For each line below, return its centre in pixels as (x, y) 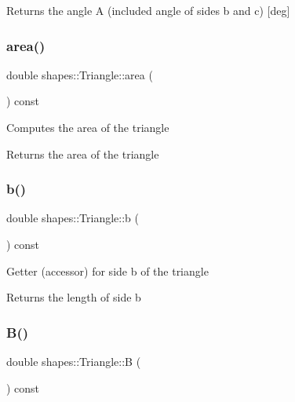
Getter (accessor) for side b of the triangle (107, 270)
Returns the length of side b (74, 297)
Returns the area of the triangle (83, 153)
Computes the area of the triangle (88, 127)
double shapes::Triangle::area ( (80, 74)
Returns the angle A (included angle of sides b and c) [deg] (148, 10)
